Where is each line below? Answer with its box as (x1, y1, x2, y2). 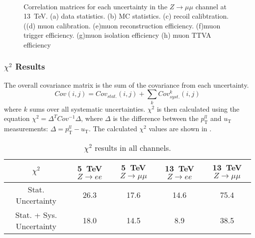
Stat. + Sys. (15, 209, 57, 220)
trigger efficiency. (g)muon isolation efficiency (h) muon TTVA (24, 30, 211, 40)
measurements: (4, 123, 49, 134)
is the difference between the (113, 113, 199, 123)
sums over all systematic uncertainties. (29, 103, 146, 114)
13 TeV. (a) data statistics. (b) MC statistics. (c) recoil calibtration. (24, 11, 229, 21)
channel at (195, 1, 227, 11)
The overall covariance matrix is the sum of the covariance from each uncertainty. (4, 79, 249, 90)
